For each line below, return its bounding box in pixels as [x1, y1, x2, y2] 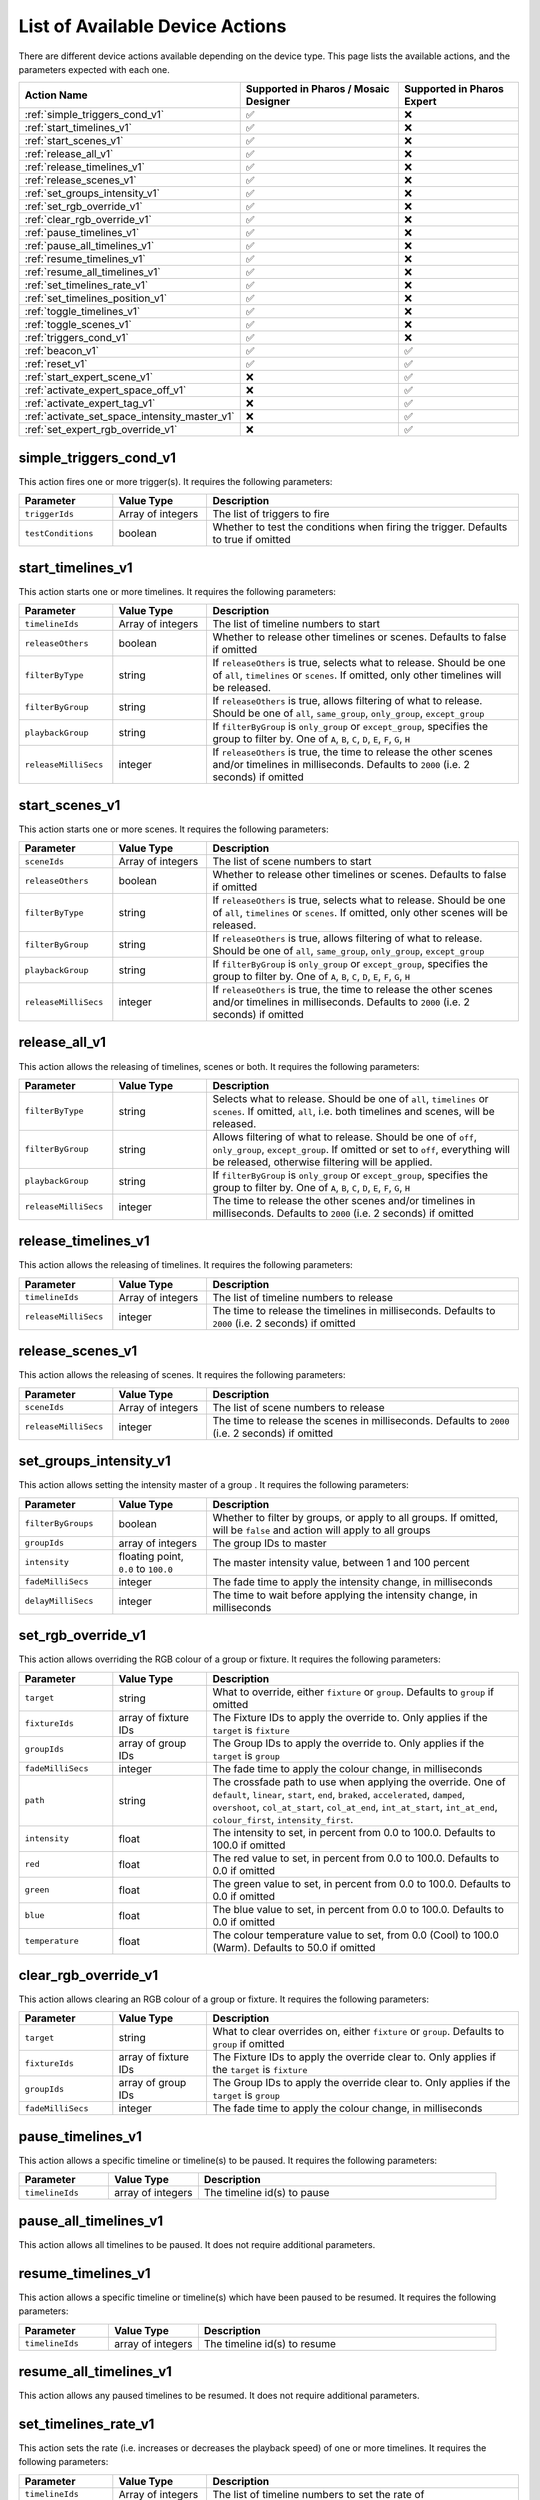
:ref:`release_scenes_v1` [24, 173, 137, 187]
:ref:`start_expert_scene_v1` [24, 370, 154, 384]
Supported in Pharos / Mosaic [245, 82, 390, 96]
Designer [245, 95, 291, 109]
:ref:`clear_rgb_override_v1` [24, 213, 152, 227]
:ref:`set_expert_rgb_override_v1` [24, 423, 178, 437]
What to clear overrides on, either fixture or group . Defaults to [212, 2025, 505, 2039]
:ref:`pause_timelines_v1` [24, 226, 140, 240]
